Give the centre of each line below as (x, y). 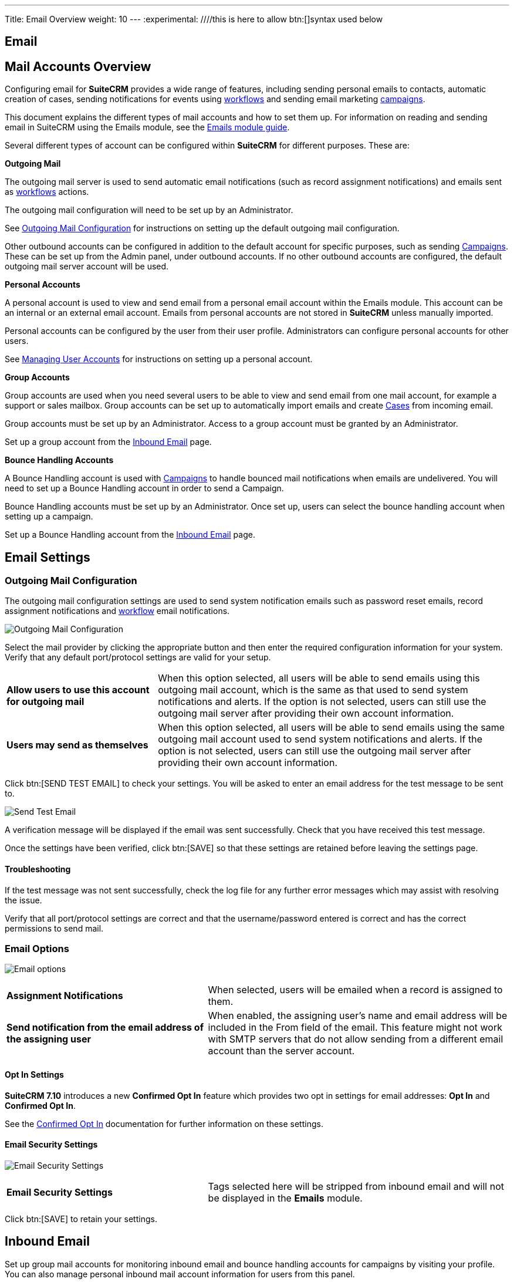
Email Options (37, 949)
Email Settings (48, 557)
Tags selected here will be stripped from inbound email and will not (356, 1186)
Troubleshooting (38, 869)
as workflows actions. (47, 192)
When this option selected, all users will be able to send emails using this (319, 678)
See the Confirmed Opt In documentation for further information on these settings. (164, 1124)
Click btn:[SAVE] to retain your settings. (81, 1219)
